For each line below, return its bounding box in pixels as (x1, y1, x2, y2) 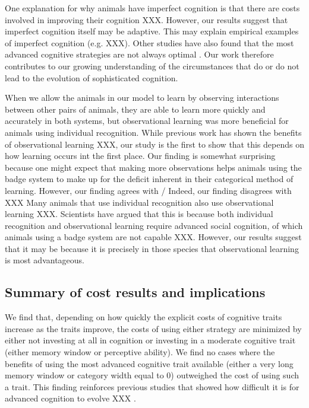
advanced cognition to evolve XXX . (5, 392, 136, 404)
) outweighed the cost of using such (171, 369, 299, 381)
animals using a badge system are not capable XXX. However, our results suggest (5, 231, 302, 243)
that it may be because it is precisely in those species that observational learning (5, 242, 299, 254)
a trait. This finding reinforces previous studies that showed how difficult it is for (5, 380, 299, 393)
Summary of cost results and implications (5, 283, 266, 301)
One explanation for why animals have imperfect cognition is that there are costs (5, 2, 300, 14)
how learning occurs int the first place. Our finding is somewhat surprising (5, 149, 276, 162)
